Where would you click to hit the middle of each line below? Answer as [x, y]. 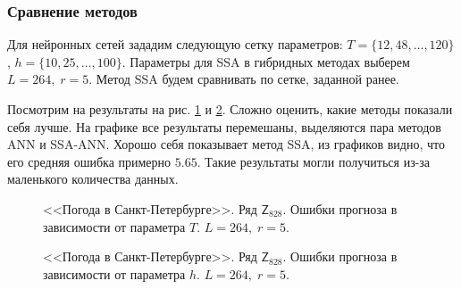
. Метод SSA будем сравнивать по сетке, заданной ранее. [244, 79]
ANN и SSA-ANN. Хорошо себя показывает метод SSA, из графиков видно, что [226, 144]
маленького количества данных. [93, 179]
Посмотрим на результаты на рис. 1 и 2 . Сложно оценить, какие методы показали [230, 109]
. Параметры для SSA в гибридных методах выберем [266, 61]
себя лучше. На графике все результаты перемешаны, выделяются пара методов [224, 126]
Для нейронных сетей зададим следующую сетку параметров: [175, 44]
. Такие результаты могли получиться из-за [314, 161]
